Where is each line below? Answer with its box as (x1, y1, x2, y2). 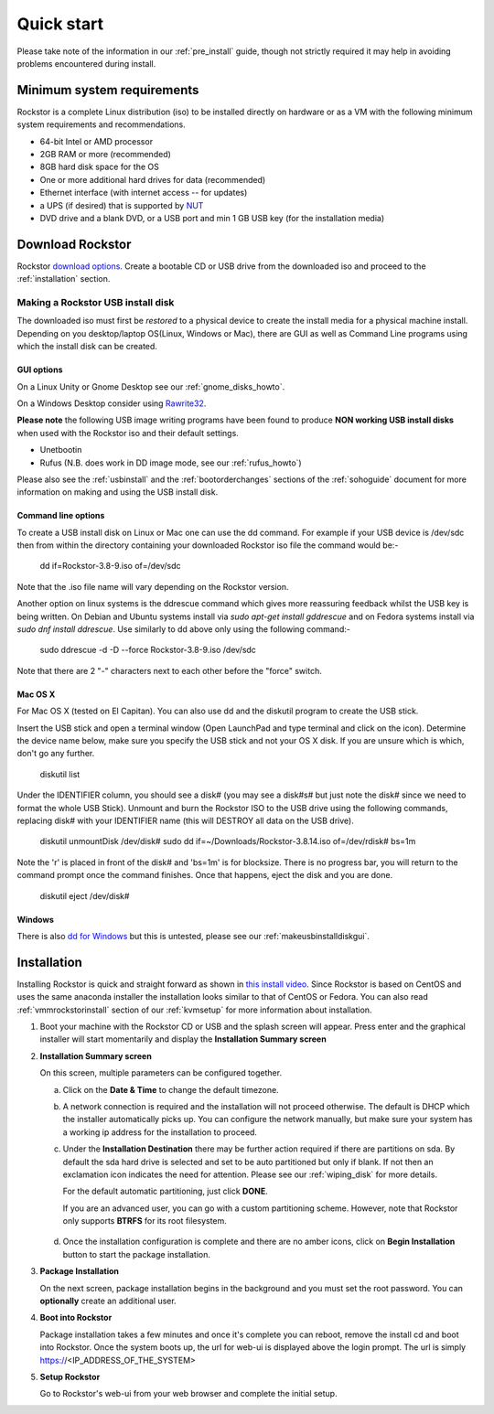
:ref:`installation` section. (16, 273, 111, 284)
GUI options (16, 364, 63, 375)
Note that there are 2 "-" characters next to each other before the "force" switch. (16, 665, 322, 676)
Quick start (16, 14, 104, 34)
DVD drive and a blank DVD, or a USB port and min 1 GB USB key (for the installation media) (39, 212, 384, 223)
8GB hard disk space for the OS (39, 161, 159, 173)
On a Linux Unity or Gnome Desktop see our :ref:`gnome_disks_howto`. (16, 380, 285, 392)
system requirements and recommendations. (16, 119, 187, 130)
